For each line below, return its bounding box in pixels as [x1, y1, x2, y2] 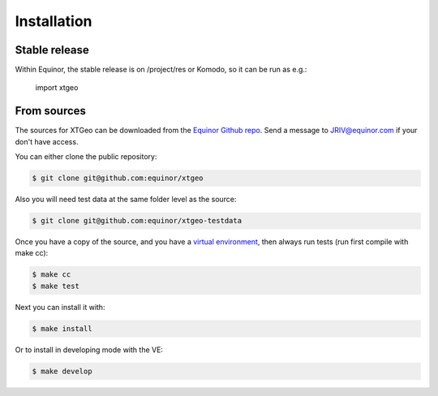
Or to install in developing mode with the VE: [15, 345, 164, 355]
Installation [15, 12, 92, 30]
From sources [15, 104, 87, 118]
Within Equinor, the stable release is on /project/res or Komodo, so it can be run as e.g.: [15, 65, 307, 75]
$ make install [32, 324, 92, 333]
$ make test [32, 281, 80, 291]
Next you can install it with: [15, 302, 105, 312]
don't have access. [15, 136, 79, 146]
